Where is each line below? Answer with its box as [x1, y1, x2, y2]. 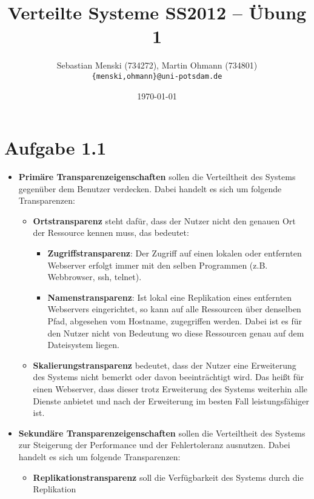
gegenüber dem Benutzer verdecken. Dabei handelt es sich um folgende [18, 182, 282, 195]
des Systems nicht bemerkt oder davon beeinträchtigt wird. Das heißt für [33, 370, 304, 383]
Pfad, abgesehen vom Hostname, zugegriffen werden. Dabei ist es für [47, 315, 302, 327]
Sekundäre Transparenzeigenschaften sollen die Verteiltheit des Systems [18, 426, 306, 439]
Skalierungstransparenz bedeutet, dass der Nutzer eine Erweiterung [33, 358, 296, 371]
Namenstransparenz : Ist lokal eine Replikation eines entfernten [47, 290, 292, 303]
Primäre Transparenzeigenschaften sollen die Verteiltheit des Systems [18, 170, 296, 183]
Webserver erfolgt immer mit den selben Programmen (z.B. [47, 258, 268, 271]
